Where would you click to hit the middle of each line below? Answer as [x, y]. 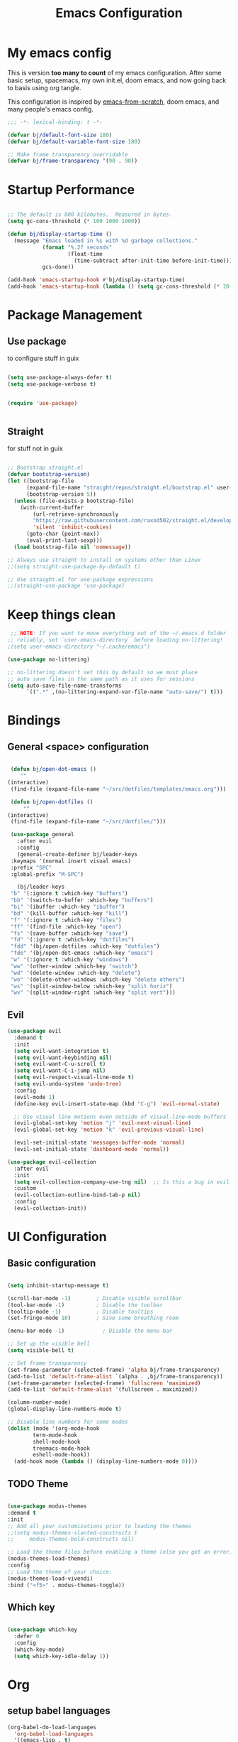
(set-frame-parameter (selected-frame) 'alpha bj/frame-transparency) [114, 1370]
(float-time [85, 254]
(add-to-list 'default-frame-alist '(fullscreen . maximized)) [103, 1390]
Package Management [75, 315]
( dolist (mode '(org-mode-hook [53, 1428]
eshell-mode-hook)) [62, 1455]
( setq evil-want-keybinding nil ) [63, 1057]
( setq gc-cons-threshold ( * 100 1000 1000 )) [74, 222]
